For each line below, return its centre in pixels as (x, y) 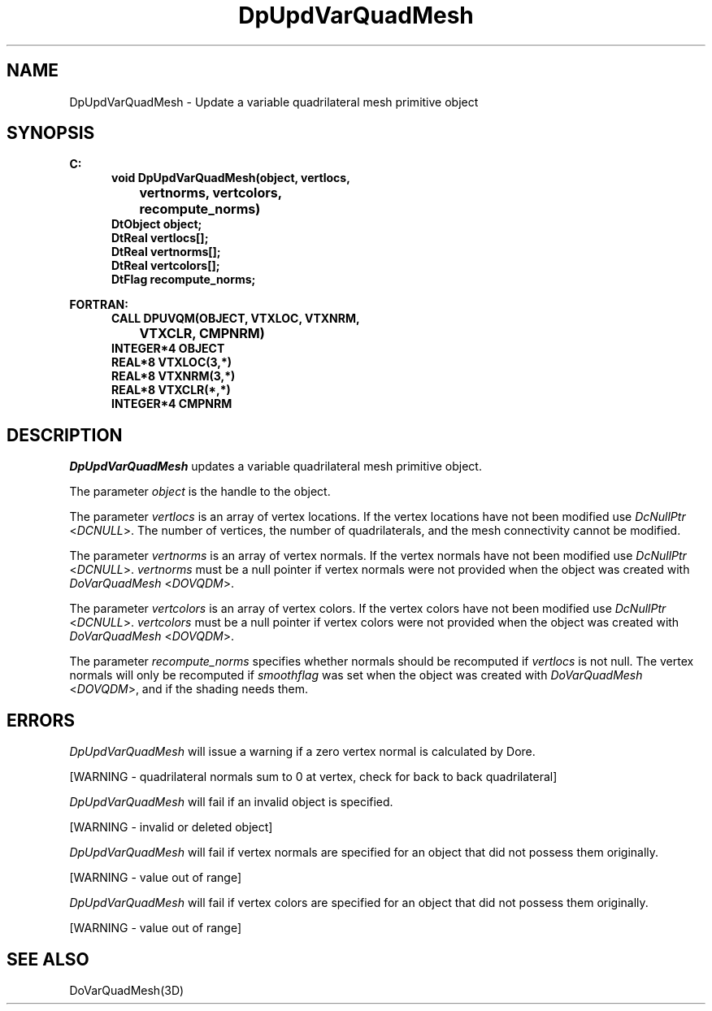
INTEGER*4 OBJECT (168, 349)
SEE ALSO (48, 959)
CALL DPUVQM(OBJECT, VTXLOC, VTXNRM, (236, 319)
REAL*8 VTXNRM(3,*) (174, 376)
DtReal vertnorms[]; (166, 252)
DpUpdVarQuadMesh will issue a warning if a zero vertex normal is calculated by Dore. (302, 752)
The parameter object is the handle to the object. (200, 492)
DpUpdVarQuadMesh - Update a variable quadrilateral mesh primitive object (274, 102)
